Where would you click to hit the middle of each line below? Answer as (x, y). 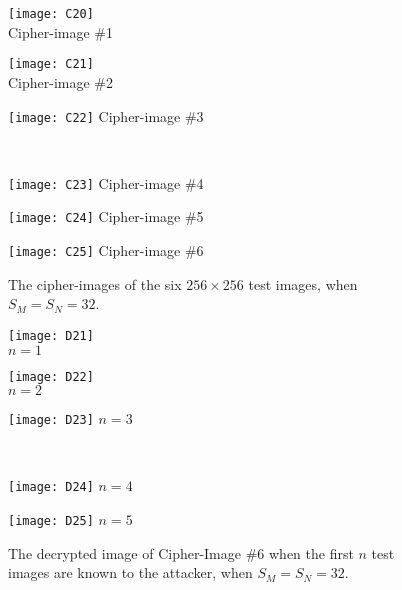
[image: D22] (51, 376)
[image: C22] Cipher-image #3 (106, 115)
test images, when (303, 283)
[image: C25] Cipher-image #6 (106, 250)
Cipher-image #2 (61, 81)
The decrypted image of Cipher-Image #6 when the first (181, 552)
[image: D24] (51, 487)
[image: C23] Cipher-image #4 (106, 182)
